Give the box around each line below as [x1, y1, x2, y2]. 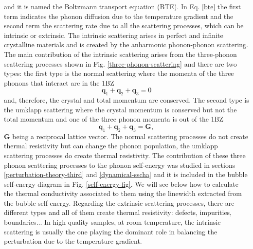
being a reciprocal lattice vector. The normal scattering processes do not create [12, 131, 249, 141]
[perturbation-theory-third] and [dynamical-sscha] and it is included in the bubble [4, 169, 248, 179]
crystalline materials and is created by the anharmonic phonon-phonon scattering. [4, 39, 248, 50]
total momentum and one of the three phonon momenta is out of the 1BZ [4, 114, 224, 124]
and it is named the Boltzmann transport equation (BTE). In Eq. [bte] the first [4, 1, 241, 11]
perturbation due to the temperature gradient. [4, 236, 142, 246]
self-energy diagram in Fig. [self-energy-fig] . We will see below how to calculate [4, 178, 238, 189]
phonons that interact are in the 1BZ [4, 77, 114, 88]
